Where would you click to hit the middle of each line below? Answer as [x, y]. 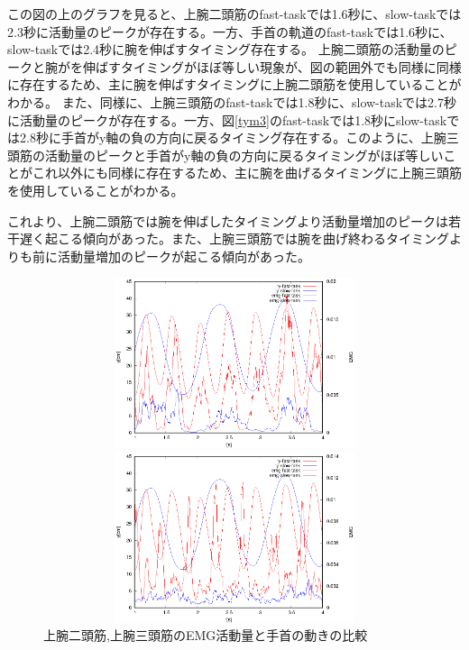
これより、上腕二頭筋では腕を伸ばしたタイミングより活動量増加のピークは [228, 220]
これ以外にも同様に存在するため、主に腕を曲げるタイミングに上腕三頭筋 [247, 173]
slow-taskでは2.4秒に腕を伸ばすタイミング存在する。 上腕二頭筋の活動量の [226, 49]
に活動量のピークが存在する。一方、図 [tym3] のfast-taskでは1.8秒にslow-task [227, 119]
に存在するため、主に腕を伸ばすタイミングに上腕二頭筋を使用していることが [234, 84]
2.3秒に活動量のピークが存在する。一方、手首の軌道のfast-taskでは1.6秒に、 [230, 31]
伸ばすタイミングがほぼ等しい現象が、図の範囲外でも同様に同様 [272, 66]
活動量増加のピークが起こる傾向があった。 [184, 256]
